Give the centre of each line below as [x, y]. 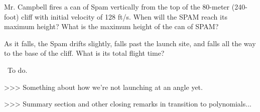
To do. [17, 70]
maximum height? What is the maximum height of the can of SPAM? [111, 26]
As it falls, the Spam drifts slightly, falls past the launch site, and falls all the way [130, 43]
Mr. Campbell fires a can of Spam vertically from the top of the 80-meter [117, 7]
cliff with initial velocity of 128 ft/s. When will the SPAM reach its [124, 16]
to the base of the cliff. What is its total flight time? [84, 53]
